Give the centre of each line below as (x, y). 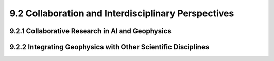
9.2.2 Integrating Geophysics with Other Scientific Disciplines (109, 47)
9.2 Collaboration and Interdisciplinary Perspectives (122, 13)
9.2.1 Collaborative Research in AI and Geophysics (91, 31)
